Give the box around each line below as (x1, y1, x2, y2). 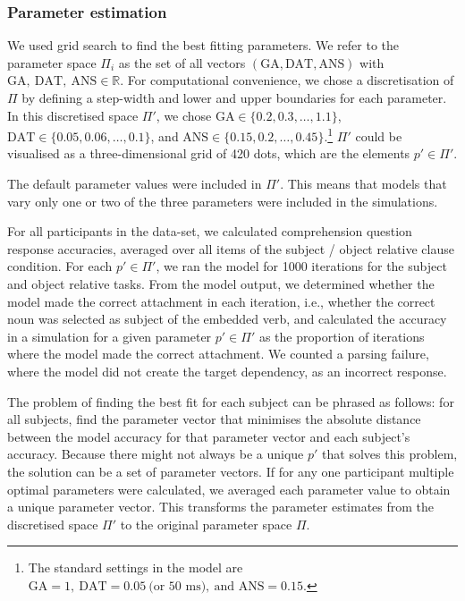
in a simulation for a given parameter (7, 326, 212, 345)
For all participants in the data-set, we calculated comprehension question (7, 222, 412, 241)
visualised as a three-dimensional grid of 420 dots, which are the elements (7, 144, 410, 163)
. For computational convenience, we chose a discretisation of (120, 71, 454, 89)
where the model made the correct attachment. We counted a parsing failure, (7, 344, 429, 363)
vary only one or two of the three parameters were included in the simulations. (7, 191, 438, 210)
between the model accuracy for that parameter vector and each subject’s (7, 427, 410, 445)
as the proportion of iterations (258, 326, 425, 345)
